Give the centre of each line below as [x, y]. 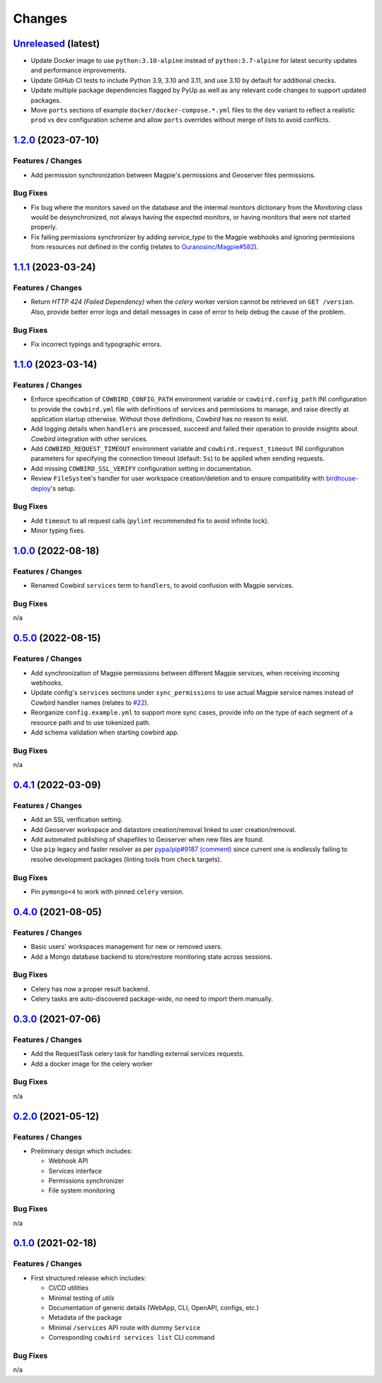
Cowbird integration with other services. [89, 438]
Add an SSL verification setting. [77, 820]
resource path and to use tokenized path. [91, 722]
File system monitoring [82, 1190]
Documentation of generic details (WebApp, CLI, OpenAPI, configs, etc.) [154, 1307]
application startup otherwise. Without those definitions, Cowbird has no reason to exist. [160, 419]
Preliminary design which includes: [82, 1151]
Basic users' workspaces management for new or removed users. [127, 947]
